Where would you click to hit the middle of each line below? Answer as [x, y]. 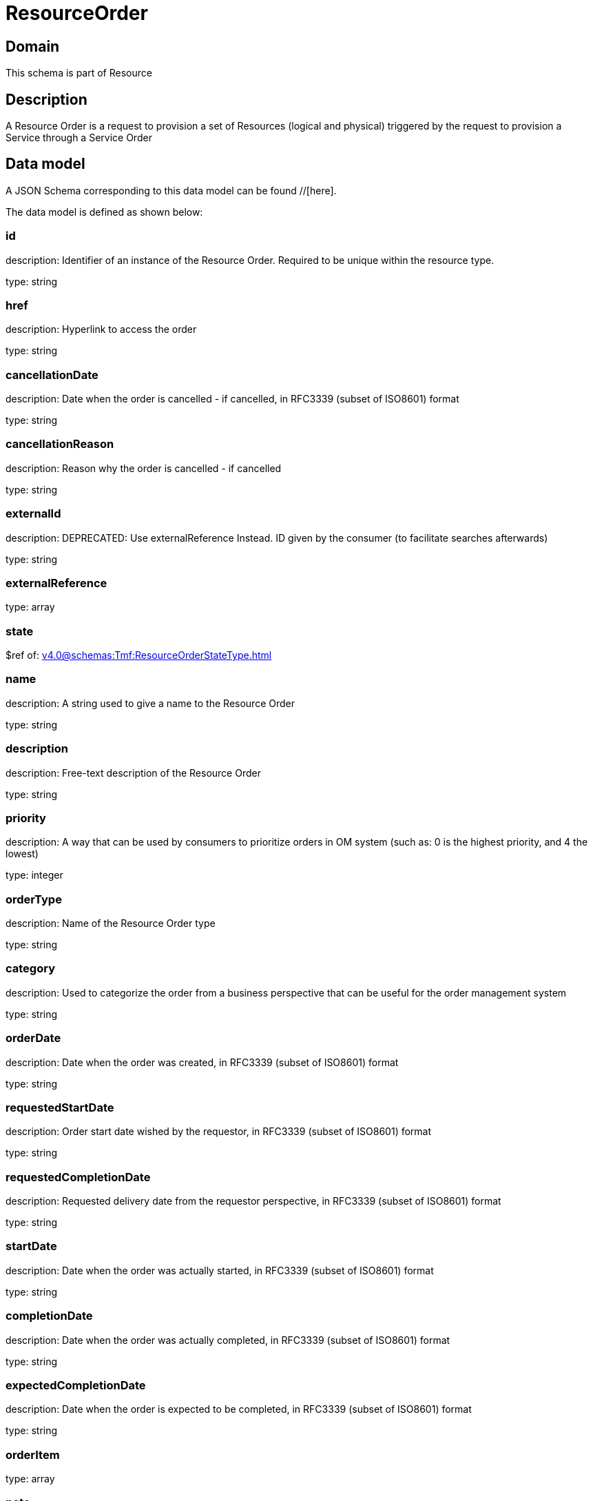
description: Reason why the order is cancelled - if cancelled [144, 468]
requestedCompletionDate [78, 1177]
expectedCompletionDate [76, 1385]
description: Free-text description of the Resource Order [133, 773]
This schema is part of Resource [79, 73]
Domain [33, 46]
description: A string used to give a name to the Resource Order [150, 703]
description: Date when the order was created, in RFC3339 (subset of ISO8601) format [202, 1062]
